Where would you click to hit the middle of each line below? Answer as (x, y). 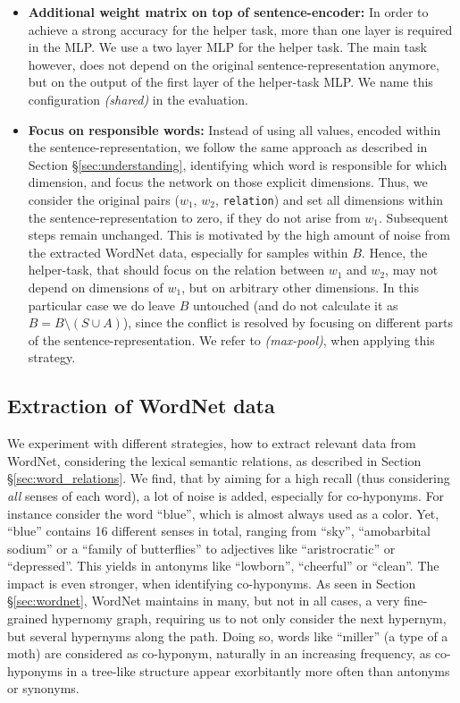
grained (28, 618)
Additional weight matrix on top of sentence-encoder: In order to (228, 12)
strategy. (52, 357)
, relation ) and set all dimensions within (329, 199)
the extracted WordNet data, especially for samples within (188, 252)
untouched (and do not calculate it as (296, 305)
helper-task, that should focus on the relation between (176, 270)
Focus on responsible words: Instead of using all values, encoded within (234, 129)
